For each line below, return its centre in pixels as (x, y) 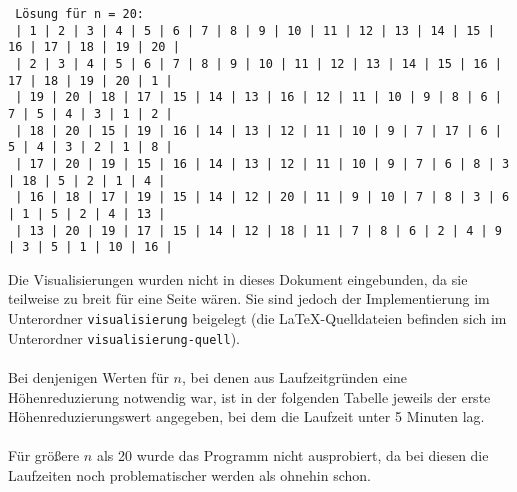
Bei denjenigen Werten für (88, 376)
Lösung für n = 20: (80, 14)
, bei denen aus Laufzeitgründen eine (294, 376)
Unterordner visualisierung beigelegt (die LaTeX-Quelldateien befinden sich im (257, 318)
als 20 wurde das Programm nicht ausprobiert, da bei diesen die (292, 455)
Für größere (44, 455)
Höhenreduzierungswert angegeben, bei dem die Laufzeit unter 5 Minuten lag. (246, 416)
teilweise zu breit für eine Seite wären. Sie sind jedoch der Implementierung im (249, 298)
